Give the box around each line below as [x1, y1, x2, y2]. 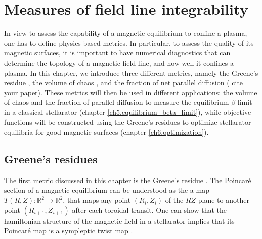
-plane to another [196, 195, 249, 205]
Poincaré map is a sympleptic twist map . [4, 225, 133, 236]
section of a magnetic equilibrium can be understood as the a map [4, 185, 209, 195]
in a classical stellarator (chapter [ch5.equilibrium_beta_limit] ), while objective [4, 106, 251, 117]
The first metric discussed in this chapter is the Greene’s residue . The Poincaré [4, 174, 251, 185]
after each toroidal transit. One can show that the [72, 204, 227, 215]
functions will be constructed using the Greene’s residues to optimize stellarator [4, 116, 251, 127]
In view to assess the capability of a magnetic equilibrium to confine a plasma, [4, 28, 247, 38]
